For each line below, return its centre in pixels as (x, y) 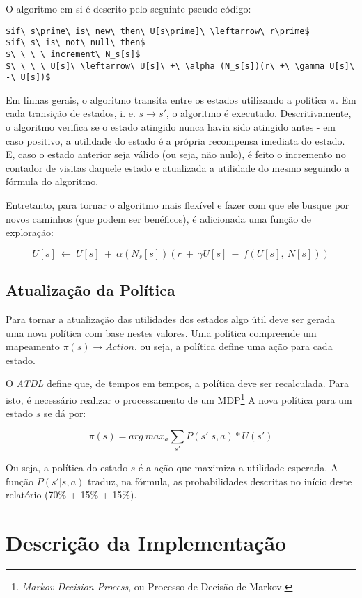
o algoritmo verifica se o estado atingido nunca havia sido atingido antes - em (171, 127)
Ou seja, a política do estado (67, 467)
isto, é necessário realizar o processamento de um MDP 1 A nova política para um (179, 398)
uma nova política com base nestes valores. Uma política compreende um (161, 332)
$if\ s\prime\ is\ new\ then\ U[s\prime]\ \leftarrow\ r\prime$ (158, 31)
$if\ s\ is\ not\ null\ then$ (76, 43)
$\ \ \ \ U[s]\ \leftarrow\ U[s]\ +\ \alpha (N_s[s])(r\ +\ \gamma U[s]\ (180, 66)
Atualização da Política (90, 290)
